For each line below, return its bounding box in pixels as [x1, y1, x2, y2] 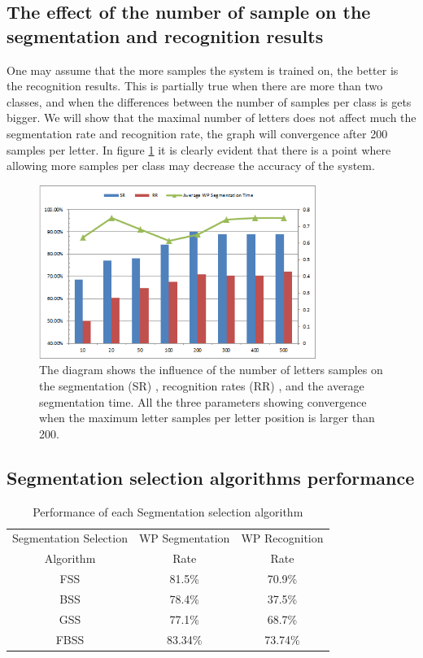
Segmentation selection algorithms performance [7, 464, 415, 490]
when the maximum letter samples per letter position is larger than [39, 409, 375, 426]
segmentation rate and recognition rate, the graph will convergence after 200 [7, 124, 388, 142]
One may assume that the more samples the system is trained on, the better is [7, 61, 399, 78]
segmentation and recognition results [7, 23, 324, 48]
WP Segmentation [138, 529, 230, 547]
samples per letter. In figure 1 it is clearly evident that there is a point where [7, 141, 391, 158]
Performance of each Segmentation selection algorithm [33, 503, 303, 520]
